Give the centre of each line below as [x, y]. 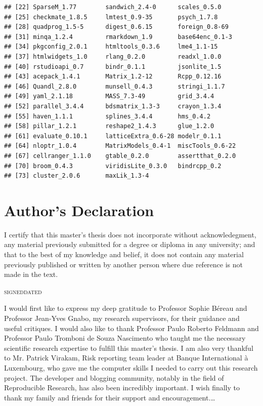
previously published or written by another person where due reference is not [123, 264]
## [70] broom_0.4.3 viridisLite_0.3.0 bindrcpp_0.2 [113, 166]
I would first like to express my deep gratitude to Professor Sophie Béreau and [126, 308]
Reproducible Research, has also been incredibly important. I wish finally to [122, 388]
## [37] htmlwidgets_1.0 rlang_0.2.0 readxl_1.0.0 [113, 56]
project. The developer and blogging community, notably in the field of [114, 377]
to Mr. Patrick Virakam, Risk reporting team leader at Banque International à [126, 358]
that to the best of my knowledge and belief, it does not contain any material [124, 254]
